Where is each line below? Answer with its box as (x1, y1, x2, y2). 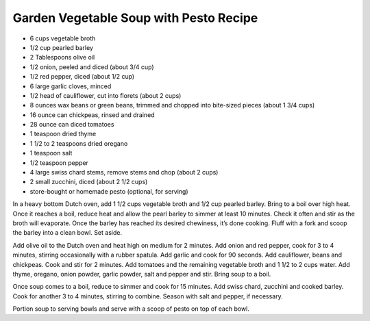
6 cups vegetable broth (29, 34, 96, 42)
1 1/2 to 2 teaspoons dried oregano (29, 139, 128, 147)
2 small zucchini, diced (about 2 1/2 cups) (29, 178, 148, 186)
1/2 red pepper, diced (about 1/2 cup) (29, 73, 135, 81)
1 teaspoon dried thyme (29, 130, 97, 138)
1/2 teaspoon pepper (29, 158, 89, 167)
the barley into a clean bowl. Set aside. (12, 229, 123, 237)
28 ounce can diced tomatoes (29, 120, 114, 129)
